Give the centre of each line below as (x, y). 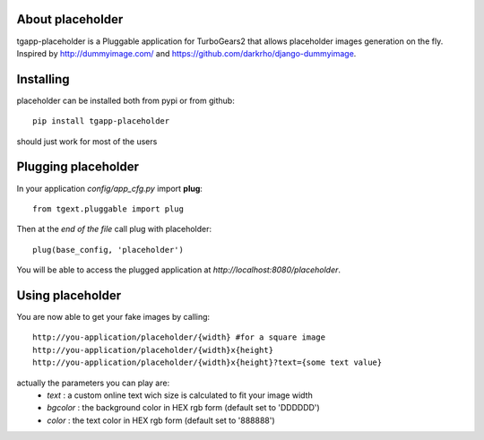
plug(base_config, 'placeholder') (108, 250)
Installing (43, 79)
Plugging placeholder (78, 167)
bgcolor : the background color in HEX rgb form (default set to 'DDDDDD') (183, 408)
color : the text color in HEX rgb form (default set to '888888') (161, 420)
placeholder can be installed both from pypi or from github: (125, 100)
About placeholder (70, 19)
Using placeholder (69, 295)
